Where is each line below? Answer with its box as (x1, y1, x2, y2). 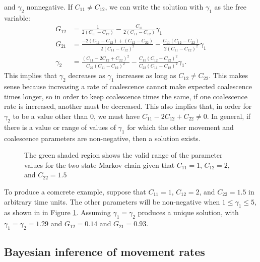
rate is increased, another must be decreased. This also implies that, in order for (4, 101, 252, 111)
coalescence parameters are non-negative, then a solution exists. (4, 133, 201, 143)
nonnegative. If (26, 2, 73, 12)
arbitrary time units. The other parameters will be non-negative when (4, 196, 220, 207)
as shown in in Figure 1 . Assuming (4, 207, 111, 218)
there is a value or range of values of (4, 121, 116, 132)
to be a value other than (13, 111, 88, 121)
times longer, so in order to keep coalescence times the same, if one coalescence (4, 91, 248, 101)
